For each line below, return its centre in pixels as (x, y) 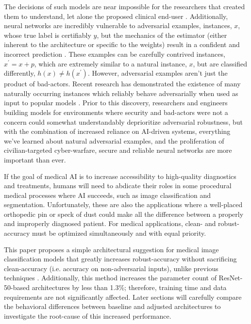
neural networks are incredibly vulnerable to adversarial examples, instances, (118, 25)
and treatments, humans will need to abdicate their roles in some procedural (118, 186)
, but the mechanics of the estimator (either (162, 35)
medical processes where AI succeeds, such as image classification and (108, 195)
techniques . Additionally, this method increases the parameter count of (110, 278)
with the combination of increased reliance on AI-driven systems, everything (117, 131)
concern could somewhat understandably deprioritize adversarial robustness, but (123, 121)
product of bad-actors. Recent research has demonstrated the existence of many (122, 84)
